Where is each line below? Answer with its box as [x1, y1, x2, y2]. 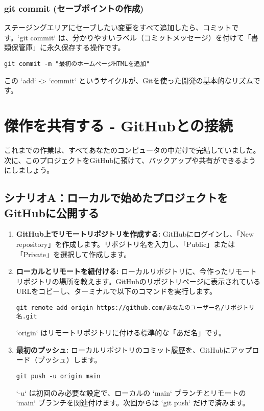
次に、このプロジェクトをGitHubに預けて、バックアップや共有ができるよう [4, 154, 256, 165]
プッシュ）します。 [37, 354, 102, 365]
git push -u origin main [16, 373, 101, 380]
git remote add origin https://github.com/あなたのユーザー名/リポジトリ [16, 304, 255, 311]
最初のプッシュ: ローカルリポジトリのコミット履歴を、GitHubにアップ [16, 344, 252, 355]
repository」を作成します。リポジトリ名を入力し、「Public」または [16, 238, 235, 249]
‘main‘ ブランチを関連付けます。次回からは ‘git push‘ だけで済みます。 [16, 397, 250, 408]
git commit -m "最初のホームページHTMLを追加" [4, 60, 150, 67]
